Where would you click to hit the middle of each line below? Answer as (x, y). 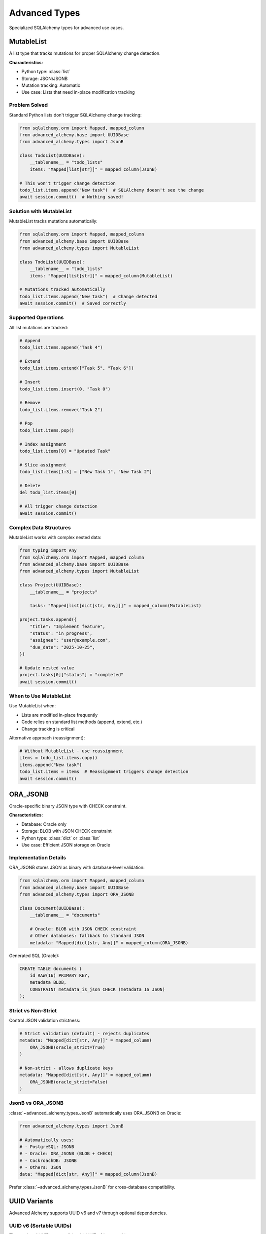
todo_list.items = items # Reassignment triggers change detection (104, 772)
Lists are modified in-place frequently (60, 715)
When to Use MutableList (40, 696)
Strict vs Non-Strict (33, 1010)
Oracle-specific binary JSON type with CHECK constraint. (68, 806)
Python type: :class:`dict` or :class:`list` (61, 838)
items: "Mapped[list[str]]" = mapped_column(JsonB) (94, 169)
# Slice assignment (43, 465)
